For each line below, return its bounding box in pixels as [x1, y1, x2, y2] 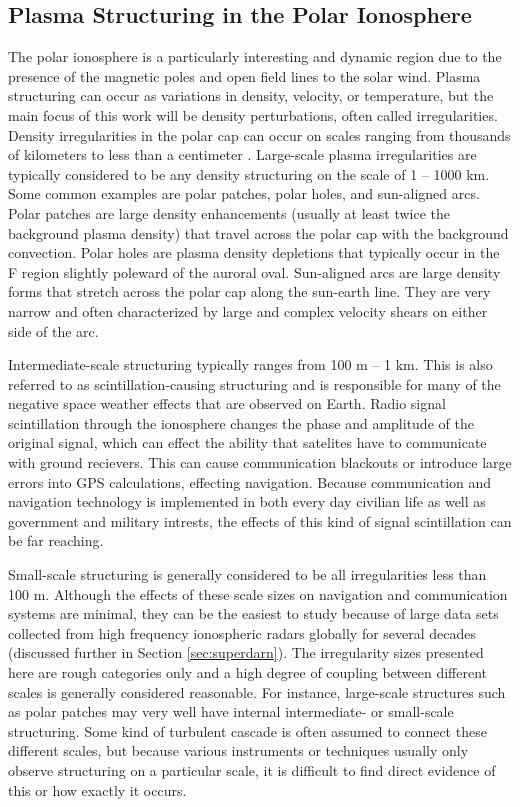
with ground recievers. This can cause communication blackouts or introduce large [8, 452, 512, 473]
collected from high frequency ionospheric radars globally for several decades [8, 622, 477, 643]
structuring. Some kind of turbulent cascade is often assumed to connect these [8, 720, 487, 741]
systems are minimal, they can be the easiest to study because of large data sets [8, 603, 499, 624]
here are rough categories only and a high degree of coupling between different [8, 662, 488, 683]
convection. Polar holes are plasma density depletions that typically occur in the [8, 242, 500, 263]
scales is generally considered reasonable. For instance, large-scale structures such [8, 681, 506, 702]
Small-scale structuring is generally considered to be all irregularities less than [8, 564, 487, 585]
